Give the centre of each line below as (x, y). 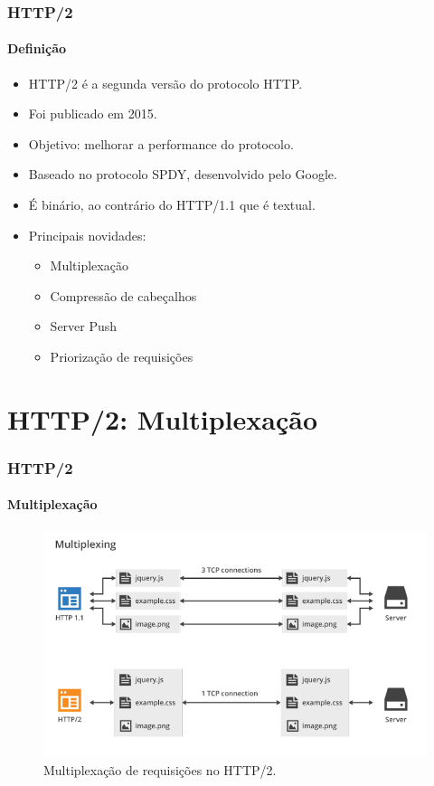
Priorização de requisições (122, 356)
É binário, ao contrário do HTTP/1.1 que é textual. (172, 205)
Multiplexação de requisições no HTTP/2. (160, 770)
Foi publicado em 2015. (93, 114)
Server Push (84, 326)
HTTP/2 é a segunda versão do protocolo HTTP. (165, 83)
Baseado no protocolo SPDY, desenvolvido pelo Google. (183, 174)
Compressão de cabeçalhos (123, 295)
